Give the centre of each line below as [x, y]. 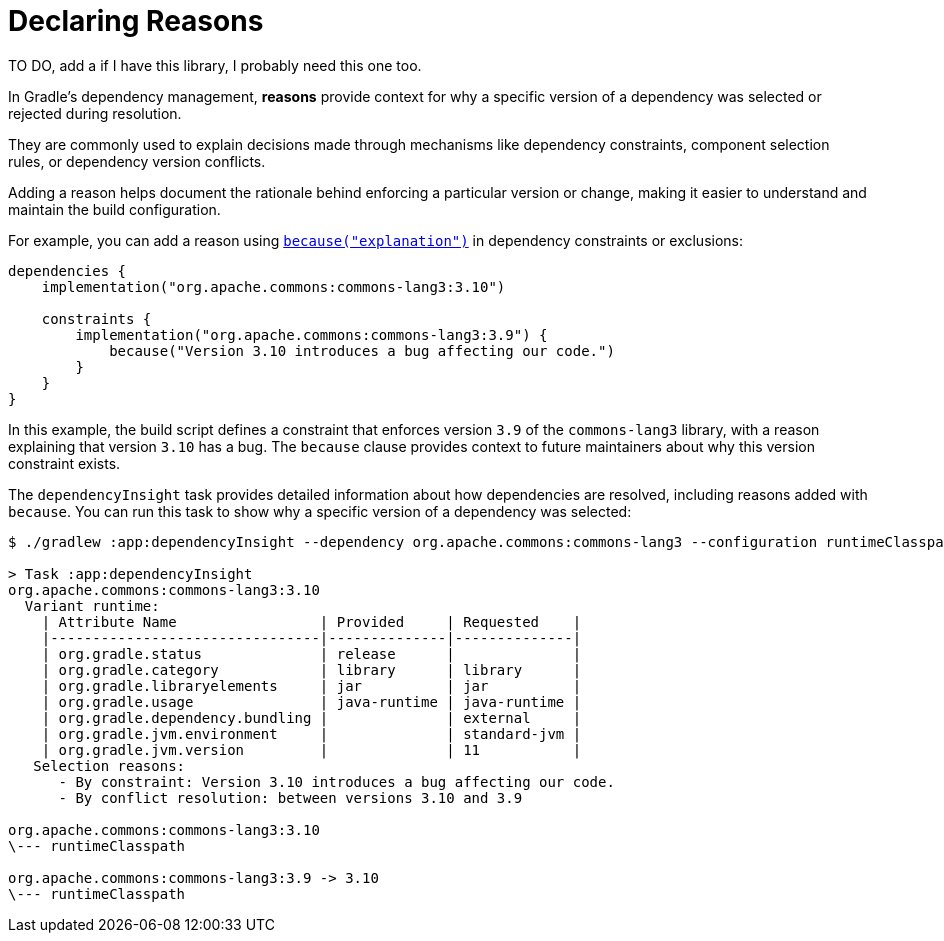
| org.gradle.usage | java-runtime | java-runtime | [311, 701]
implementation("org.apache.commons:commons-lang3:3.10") [273, 286]
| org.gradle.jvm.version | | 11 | [311, 749]
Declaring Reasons [136, 21]
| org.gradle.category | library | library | [311, 669]
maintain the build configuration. [114, 209]
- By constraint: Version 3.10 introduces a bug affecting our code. [336, 781]
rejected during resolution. [95, 113]
